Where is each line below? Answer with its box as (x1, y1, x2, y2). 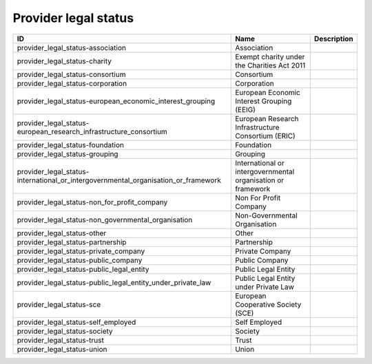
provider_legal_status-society (17, 326, 113, 336)
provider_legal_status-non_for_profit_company (17, 197, 168, 206)
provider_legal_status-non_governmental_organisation (17, 215, 193, 224)
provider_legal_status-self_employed (17, 317, 136, 327)
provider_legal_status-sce (17, 299, 101, 309)
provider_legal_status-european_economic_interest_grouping (17, 96, 216, 106)
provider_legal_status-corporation (17, 78, 127, 88)
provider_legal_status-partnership (17, 237, 127, 247)
